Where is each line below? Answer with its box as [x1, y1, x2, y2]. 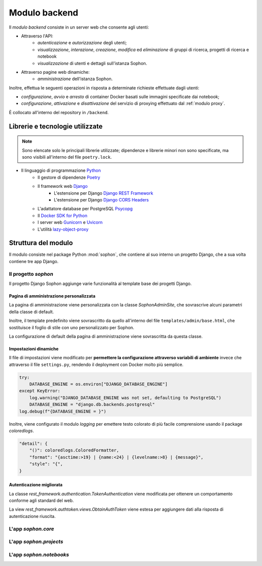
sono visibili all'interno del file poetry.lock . [22, 154, 112, 160]
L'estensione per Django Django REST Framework [54, 190, 153, 196]
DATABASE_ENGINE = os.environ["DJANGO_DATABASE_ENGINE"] [29, 382, 168, 387]
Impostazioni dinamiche [9, 346, 59, 351]
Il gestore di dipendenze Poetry [37, 174, 100, 180]
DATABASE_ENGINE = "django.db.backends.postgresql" [29, 402, 155, 407]
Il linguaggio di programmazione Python [21, 167, 101, 173]
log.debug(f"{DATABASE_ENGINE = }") [19, 408, 107, 414]
